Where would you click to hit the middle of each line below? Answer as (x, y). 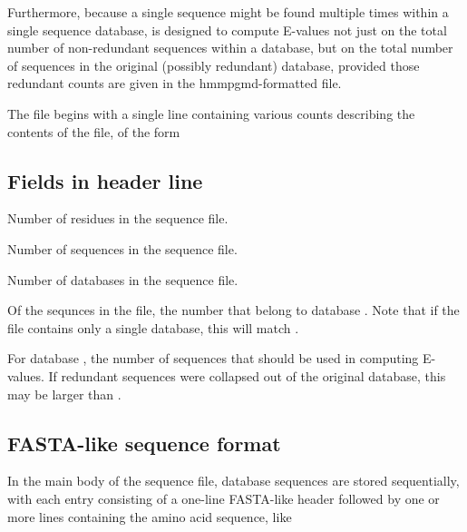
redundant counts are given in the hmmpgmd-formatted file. (175, 83)
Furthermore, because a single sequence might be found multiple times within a (228, 12)
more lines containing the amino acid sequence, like (150, 516)
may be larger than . (64, 394)
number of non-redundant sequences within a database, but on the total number (230, 48)
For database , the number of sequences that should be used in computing (213, 358)
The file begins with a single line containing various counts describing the (211, 113)
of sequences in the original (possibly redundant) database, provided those (214, 65)
